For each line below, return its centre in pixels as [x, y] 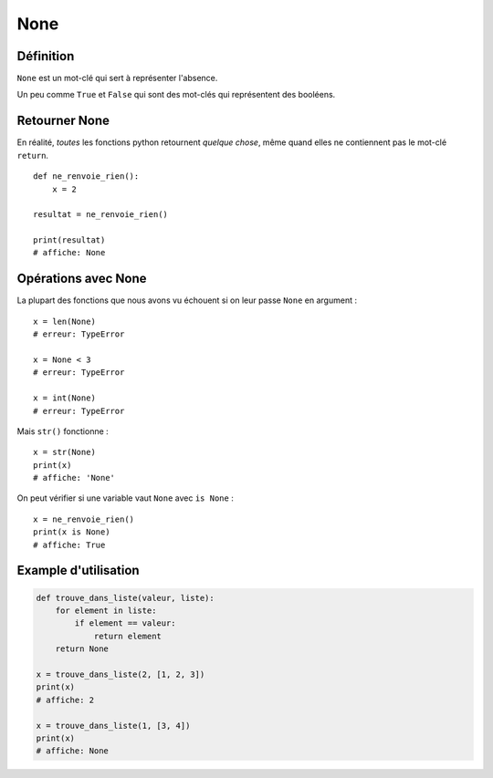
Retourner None [63, 121]
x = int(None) [64, 398]
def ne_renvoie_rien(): [86, 176]
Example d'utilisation [79, 571]
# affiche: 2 [65, 700]
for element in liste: [106, 611]
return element [127, 636]
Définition [46, 56]
